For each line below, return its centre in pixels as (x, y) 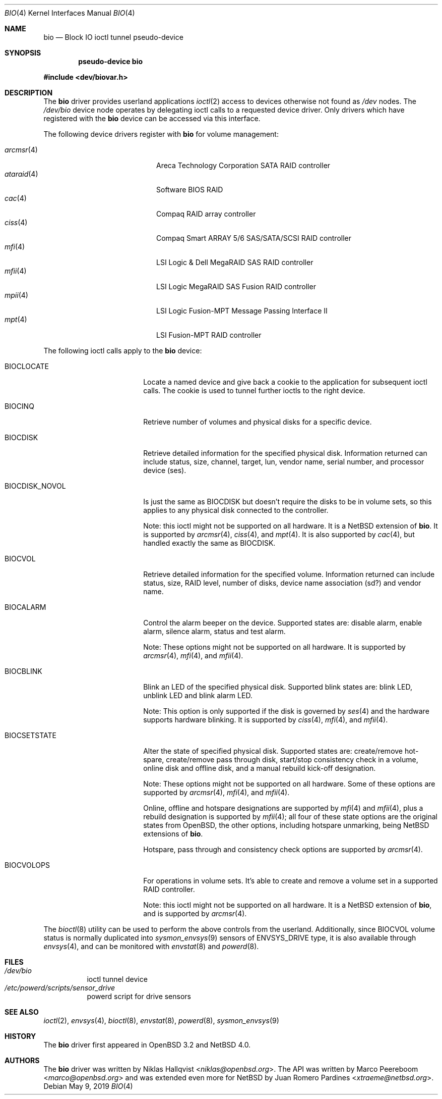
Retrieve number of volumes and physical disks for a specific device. (258, 422)
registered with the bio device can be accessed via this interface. (152, 118)
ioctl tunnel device (117, 979)
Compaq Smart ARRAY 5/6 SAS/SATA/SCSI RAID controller (254, 238)
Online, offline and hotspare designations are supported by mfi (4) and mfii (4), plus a (283, 808)
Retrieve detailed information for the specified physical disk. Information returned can (285, 453)
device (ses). (165, 470)
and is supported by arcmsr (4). (195, 913)
